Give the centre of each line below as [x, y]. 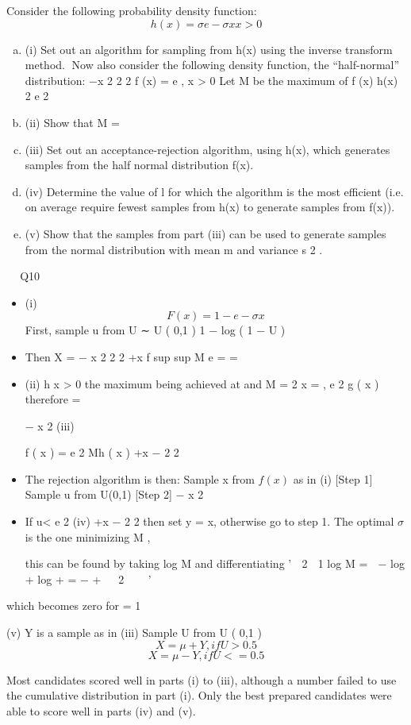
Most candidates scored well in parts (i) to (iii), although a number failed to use [202, 679]
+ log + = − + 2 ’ [88, 578]
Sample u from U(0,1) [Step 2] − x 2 [114, 494]
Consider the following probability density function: [132, 10]
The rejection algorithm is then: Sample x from [140, 478]
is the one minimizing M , [88, 536]
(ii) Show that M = [72, 122]
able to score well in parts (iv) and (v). [101, 710]
